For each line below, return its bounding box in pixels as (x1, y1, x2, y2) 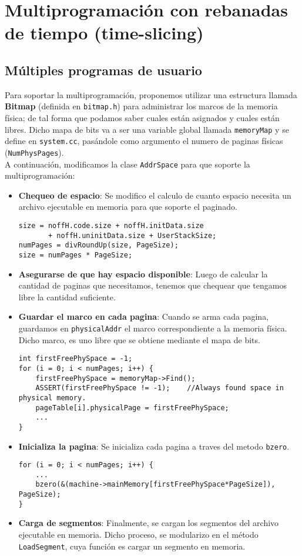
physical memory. (18, 393, 86, 402)
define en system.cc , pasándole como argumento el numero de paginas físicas (5, 135, 283, 147)
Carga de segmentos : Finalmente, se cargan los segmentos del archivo (18, 517, 279, 529)
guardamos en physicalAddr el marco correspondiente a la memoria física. (18, 322, 287, 334)
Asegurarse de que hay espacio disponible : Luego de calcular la (18, 267, 268, 280)
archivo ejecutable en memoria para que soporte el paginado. (18, 200, 237, 213)
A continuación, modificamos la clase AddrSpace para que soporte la (5, 158, 250, 170)
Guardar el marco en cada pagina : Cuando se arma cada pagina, (18, 310, 269, 323)
